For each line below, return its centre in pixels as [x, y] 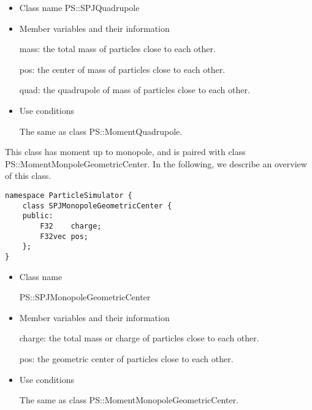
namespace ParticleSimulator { [69, 195]
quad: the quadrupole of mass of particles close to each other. [135, 90]
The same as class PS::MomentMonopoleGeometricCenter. [129, 400]
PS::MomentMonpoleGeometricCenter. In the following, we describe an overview [156, 163]
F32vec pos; [64, 236]
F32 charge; [71, 226]
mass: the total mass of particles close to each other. [117, 49]
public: [38, 216]
